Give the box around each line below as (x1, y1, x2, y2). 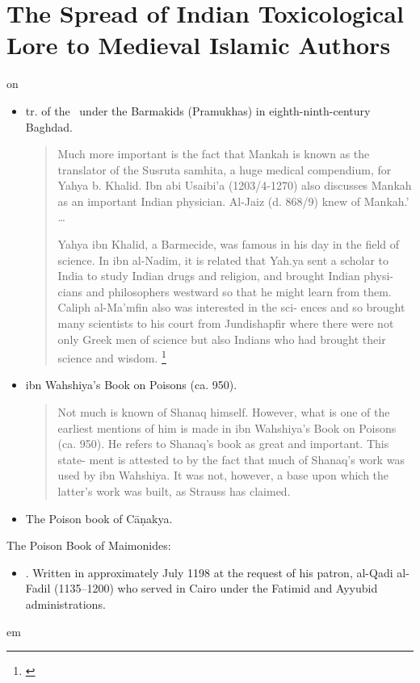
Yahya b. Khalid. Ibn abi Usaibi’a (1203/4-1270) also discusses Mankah (57, 177, 412, 194)
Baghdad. (25, 118, 73, 135)
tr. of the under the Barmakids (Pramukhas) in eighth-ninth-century (25, 102, 371, 119)
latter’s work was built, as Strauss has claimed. (57, 483, 291, 500)
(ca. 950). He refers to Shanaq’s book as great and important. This (57, 435, 389, 452)
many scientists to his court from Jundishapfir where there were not (57, 315, 394, 332)
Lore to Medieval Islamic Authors (6, 28, 391, 61)
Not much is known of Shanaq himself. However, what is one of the (57, 404, 390, 421)
